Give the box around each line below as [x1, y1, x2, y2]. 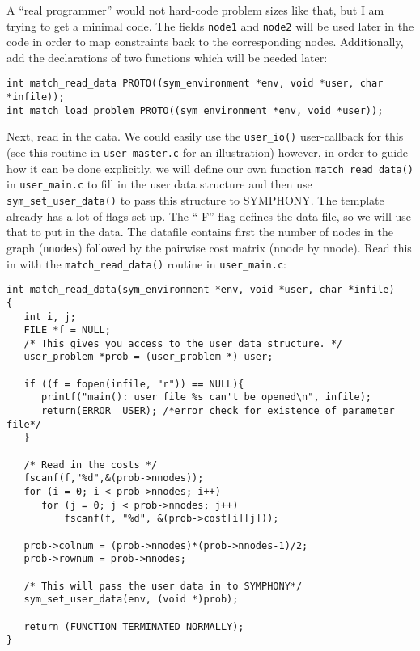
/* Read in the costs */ [23, 459, 158, 471]
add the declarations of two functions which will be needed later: [6, 49, 328, 66]
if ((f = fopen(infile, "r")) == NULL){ [23, 378, 244, 390]
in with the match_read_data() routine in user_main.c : [6, 255, 286, 272]
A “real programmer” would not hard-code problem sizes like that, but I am [6, 2, 384, 18]
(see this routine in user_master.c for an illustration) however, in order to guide [6, 144, 409, 161]
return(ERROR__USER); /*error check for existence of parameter [40, 405, 395, 417]
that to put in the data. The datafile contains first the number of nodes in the [6, 223, 393, 240]
